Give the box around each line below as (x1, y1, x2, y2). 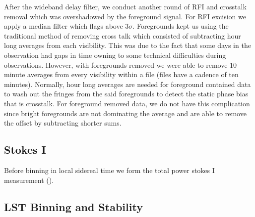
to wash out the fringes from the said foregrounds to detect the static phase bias (4, 88, 249, 99)
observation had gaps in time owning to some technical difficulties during (4, 49, 226, 60)
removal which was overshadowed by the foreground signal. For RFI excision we (4, 11, 246, 21)
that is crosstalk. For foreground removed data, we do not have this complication (4, 98, 250, 108)
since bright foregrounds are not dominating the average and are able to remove (4, 108, 247, 118)
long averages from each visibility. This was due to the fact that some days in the (4, 40, 251, 50)
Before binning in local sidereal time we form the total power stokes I (4, 165, 215, 175)
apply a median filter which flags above (4, 21, 123, 31)
